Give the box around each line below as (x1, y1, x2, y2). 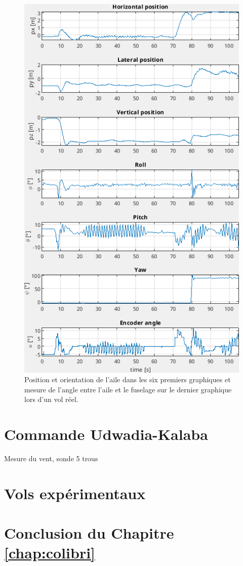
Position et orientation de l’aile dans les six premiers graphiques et (24, 374, 231, 385)
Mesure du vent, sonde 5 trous (4, 453, 98, 464)
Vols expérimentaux (4, 482, 146, 503)
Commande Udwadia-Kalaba (4, 424, 208, 444)
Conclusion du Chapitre (4, 522, 174, 543)
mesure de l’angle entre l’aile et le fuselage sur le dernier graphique (24, 384, 232, 394)
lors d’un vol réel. (24, 394, 78, 405)
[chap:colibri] (4, 542, 96, 563)
